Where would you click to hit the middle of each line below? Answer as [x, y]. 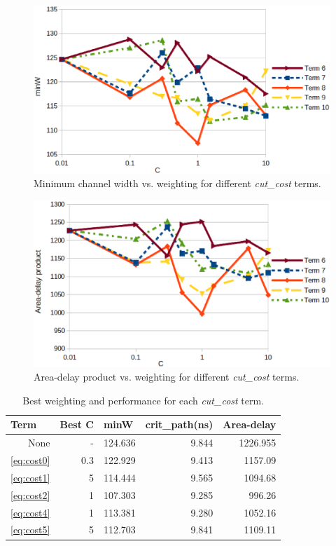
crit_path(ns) [179, 424]
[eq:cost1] [30, 477]
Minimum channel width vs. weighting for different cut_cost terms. [177, 183]
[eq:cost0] [30, 460]
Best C [77, 424]
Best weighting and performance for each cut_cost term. [143, 400]
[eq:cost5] [30, 530]
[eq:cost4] [30, 512]
